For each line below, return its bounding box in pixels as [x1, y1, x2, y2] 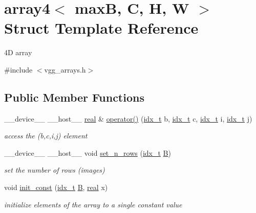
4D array [4, 47, 32, 58]
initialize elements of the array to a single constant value [4, 199, 182, 209]
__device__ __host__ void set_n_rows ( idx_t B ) [4, 147, 171, 158]
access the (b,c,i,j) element [4, 130, 88, 141]
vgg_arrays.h [44, 64, 86, 75]
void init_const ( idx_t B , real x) [4, 182, 108, 193]
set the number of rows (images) [4, 164, 105, 175]
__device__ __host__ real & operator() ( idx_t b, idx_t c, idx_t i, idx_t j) [4, 113, 252, 124]
